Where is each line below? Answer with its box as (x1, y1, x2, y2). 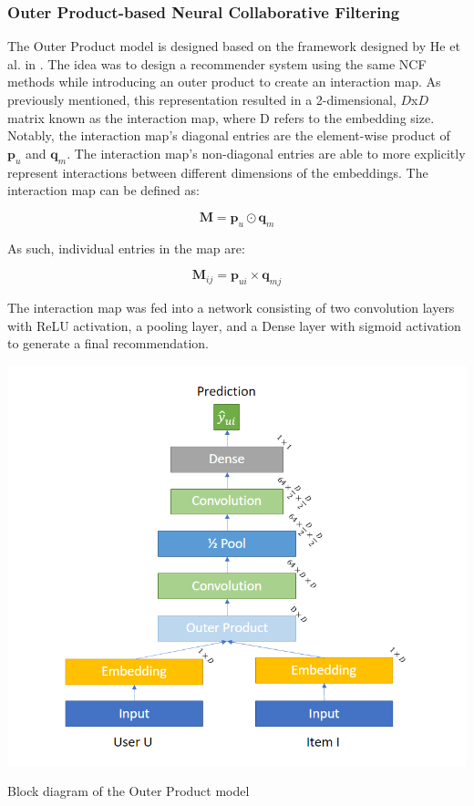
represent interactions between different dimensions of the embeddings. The (7, 162, 428, 181)
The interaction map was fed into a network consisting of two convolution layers (7, 297, 455, 316)
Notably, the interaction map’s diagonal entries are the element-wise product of (7, 126, 450, 145)
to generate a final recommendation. (7, 334, 209, 353)
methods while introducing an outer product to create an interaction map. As (7, 72, 441, 91)
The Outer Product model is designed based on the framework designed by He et (7, 36, 460, 56)
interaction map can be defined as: (7, 181, 200, 200)
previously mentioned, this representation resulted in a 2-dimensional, (7, 90, 397, 108)
